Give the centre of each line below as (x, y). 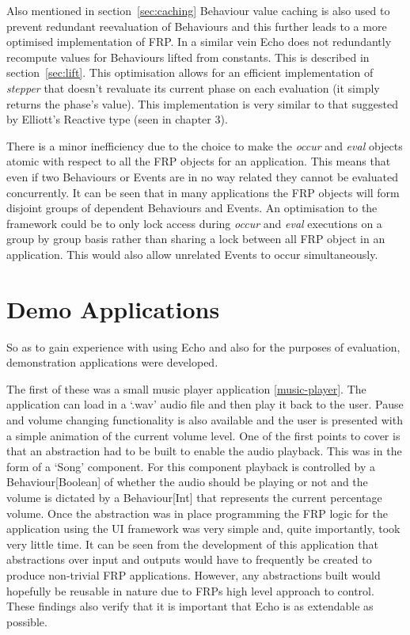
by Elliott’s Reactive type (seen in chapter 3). (117, 119)
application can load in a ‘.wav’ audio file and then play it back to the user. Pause (205, 404)
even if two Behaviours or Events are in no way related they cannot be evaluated (202, 176)
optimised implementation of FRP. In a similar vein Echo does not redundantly (199, 42)
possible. (27, 621)
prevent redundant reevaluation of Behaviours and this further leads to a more (197, 26)
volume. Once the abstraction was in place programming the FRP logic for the (197, 513)
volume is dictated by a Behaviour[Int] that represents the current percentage (194, 497)
